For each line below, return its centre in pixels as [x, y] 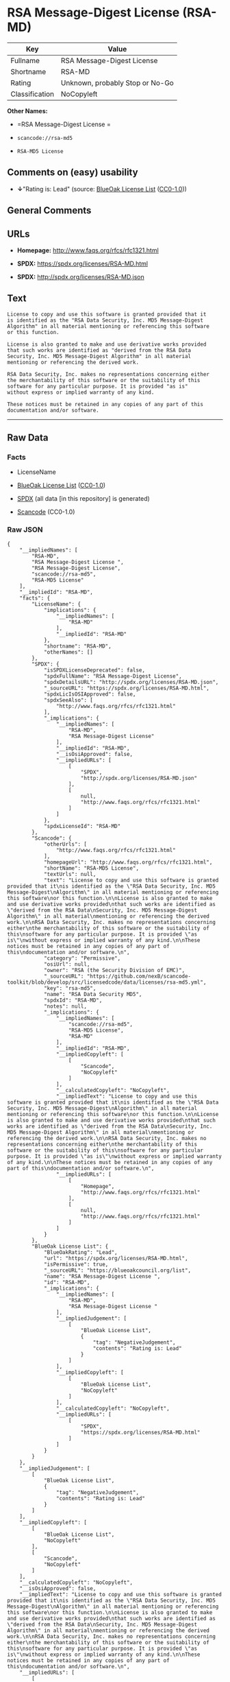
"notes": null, [65, 1006]
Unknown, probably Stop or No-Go [117, 82]
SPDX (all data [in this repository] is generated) [84, 499]
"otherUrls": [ [65, 844]
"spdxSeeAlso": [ [68, 700]
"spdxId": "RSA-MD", [73, 1000]
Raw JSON [25, 530]
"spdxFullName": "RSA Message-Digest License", [113, 676]
